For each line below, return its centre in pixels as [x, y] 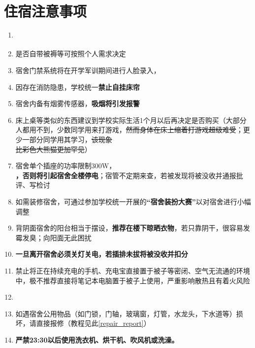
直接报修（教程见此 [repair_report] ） [93, 323]
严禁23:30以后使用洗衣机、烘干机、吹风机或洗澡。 [97, 339]
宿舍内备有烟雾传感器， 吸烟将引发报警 [78, 103]
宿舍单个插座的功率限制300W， [66, 166]
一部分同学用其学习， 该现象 [67, 139]
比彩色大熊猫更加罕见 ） [53, 149]
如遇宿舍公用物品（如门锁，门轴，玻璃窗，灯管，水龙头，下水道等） [126, 313]
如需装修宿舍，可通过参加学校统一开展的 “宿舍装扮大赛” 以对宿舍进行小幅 [133, 201]
